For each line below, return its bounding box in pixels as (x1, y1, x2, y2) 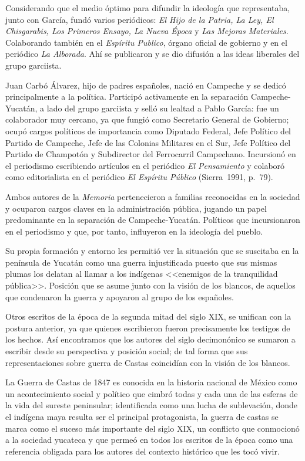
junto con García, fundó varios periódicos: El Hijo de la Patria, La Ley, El (5, 13, 274, 25)
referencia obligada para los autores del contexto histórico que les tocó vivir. (5, 445, 280, 457)
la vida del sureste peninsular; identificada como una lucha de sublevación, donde (5, 399, 298, 411)
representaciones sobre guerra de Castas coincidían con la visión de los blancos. (5, 356, 290, 368)
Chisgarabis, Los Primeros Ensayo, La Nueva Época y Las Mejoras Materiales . (5, 25, 289, 37)
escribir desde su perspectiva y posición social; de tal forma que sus (5, 345, 248, 357)
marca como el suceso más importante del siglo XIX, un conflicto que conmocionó (5, 422, 300, 434)
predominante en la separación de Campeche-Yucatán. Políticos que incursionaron (5, 213, 300, 226)
